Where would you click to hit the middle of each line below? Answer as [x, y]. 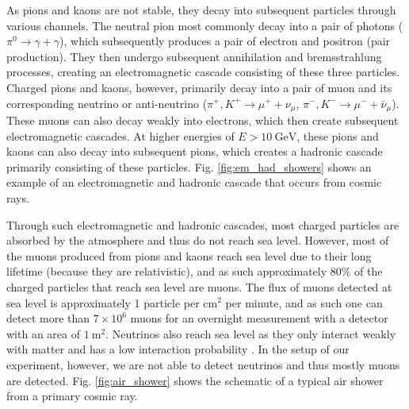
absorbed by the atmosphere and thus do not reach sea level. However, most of [198, 240]
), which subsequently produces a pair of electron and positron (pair [225, 41]
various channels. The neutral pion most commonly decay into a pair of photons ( [205, 25]
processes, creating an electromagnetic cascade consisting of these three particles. [203, 72]
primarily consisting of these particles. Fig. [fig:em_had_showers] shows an [189, 166]
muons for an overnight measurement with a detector [259, 318]
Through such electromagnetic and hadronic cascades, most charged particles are [203, 224]
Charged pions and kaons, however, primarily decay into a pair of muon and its [199, 87]
